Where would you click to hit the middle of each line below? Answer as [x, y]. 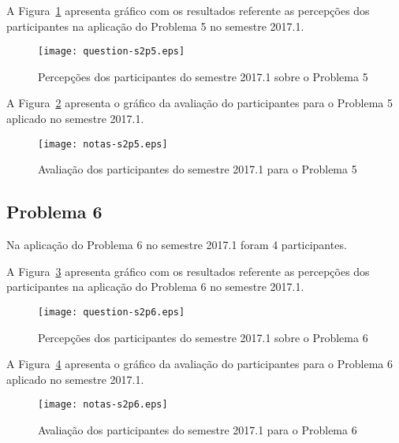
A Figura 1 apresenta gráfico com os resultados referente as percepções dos [188, 10]
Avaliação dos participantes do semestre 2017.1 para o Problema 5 [198, 169]
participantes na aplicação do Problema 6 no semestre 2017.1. [155, 287]
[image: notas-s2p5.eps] [103, 144]
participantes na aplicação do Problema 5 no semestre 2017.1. [155, 26]
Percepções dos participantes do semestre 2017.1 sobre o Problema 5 [203, 76]
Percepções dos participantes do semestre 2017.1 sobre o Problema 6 [203, 337]
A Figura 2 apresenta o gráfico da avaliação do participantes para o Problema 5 [199, 103]
